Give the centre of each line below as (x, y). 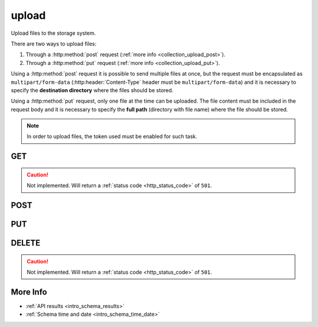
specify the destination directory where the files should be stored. (92, 90)
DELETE (26, 243)
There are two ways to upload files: (54, 44)
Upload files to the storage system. (54, 33)
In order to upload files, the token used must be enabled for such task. (112, 136)
